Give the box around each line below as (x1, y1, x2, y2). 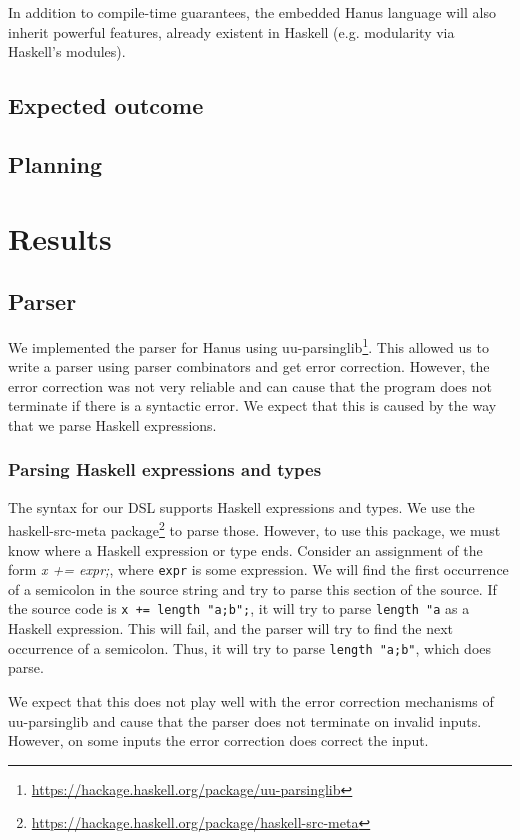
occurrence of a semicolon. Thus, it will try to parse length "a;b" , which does (8, 637, 492, 658)
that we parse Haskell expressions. (8, 414, 217, 435)
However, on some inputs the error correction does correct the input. (8, 730, 429, 751)
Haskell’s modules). (8, 41, 126, 62)
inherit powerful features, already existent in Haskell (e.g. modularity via (8, 21, 455, 42)
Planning (8, 148, 102, 179)
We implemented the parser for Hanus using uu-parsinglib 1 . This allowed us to (8, 333, 489, 357)
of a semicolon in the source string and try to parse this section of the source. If (8, 578, 497, 599)
